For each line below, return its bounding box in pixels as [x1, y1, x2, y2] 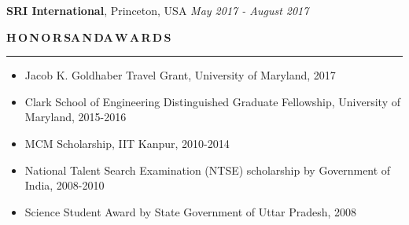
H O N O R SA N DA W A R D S [6, 28, 171, 45]
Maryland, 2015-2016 [24, 109, 127, 125]
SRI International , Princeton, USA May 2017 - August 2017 [6, 2, 309, 18]
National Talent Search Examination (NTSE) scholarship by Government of [24, 161, 391, 178]
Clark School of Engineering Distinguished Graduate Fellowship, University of [24, 93, 401, 109]
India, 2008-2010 [24, 177, 105, 194]
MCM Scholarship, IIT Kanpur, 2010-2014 [24, 135, 230, 151]
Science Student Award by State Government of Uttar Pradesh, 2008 [24, 203, 357, 219]
